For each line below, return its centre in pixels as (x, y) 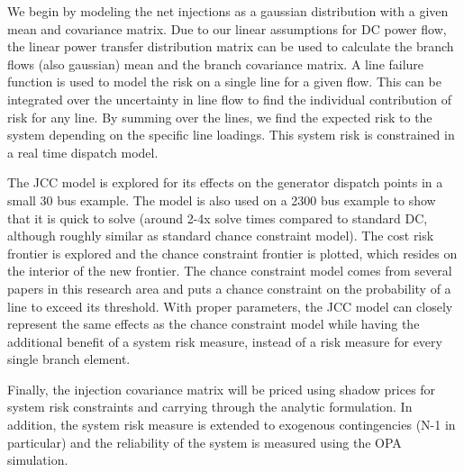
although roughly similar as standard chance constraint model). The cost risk (221, 236)
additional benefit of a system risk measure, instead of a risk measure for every (225, 341)
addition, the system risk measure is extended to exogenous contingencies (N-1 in (232, 425)
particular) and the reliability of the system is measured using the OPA (205, 442)
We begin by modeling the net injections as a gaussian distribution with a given (228, 11)
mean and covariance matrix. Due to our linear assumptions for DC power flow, (227, 28)
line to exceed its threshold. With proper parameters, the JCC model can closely (230, 306)
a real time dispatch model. (83, 152)
